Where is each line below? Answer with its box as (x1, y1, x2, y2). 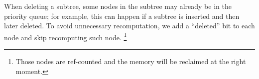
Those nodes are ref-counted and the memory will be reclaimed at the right (15, 56, 246, 67)
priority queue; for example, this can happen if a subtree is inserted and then (4, 10, 240, 21)
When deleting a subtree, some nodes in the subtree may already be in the (4, 1, 232, 11)
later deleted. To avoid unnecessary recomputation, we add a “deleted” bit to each (4, 20, 255, 31)
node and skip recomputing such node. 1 (4, 30, 127, 42)
